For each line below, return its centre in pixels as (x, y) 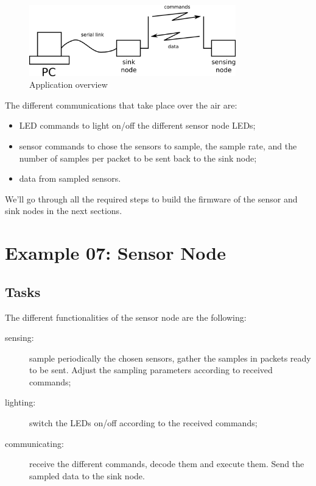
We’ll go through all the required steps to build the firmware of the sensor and (151, 198)
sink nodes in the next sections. (64, 211)
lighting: (20, 402)
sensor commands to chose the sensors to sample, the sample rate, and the (158, 145)
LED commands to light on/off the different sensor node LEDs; (137, 125)
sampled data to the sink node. (87, 475)
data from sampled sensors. (70, 178)
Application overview (68, 84)
